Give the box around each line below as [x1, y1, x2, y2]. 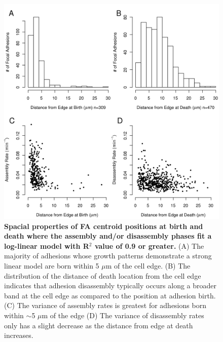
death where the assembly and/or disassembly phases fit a [4, 231, 212, 241]
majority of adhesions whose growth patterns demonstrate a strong [4, 250, 212, 261]
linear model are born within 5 [4, 260, 99, 271]
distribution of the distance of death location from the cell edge [4, 270, 201, 281]
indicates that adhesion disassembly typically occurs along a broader [4, 280, 217, 291]
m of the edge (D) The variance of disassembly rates [42, 310, 204, 320]
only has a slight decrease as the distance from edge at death [4, 320, 193, 330]
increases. [4, 330, 33, 340]
